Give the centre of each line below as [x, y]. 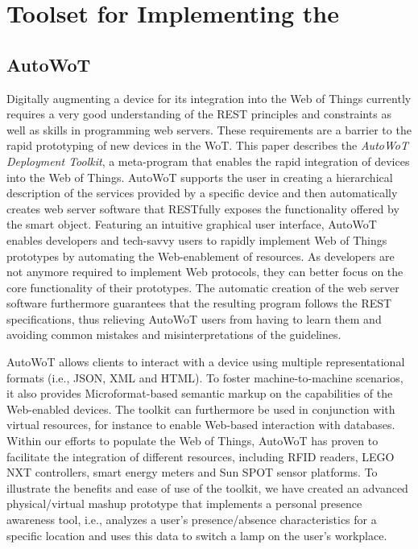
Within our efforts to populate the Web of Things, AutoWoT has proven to [192, 441]
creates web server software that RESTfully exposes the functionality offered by [203, 208]
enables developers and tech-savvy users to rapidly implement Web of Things [197, 239]
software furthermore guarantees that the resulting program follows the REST [199, 303]
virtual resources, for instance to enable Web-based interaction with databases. [201, 425]
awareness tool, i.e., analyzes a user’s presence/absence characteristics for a [192, 520]
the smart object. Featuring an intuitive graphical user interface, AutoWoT [192, 224]
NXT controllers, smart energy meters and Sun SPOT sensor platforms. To [192, 472]
